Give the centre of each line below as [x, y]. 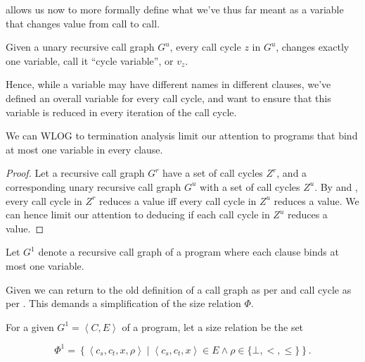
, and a [292, 173]
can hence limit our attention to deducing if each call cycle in [138, 214]
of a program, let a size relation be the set [213, 326]
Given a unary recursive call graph [80, 47]
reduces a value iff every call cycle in [178, 200]
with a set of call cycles [250, 186]
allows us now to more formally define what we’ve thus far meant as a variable [175, 9]
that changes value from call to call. [83, 23]
